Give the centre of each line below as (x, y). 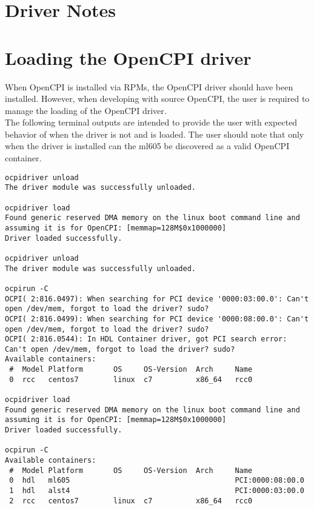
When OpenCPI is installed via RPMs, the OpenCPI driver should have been (149, 86)
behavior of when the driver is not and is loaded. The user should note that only (155, 134)
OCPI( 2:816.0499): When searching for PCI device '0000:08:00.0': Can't (157, 319)
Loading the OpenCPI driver (128, 57)
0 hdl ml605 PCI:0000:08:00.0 (157, 481)
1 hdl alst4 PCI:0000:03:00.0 (157, 491)
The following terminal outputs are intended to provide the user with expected (151, 122)
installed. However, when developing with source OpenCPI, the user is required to (157, 99)
